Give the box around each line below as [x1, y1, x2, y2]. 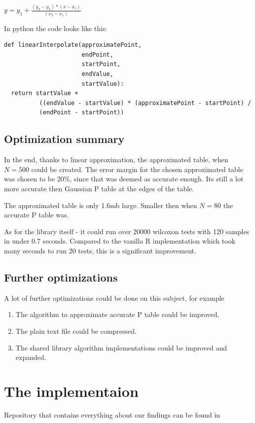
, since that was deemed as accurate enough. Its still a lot [70, 174, 244, 184]
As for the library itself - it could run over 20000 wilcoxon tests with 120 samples [4, 226, 250, 236]
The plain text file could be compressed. [15, 325, 137, 336]
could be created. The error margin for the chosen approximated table [31, 164, 243, 174]
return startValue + [11, 90, 78, 97]
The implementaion [4, 381, 139, 401]
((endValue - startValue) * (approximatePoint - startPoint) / [39, 99, 252, 106]
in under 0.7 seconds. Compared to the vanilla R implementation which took [4, 236, 236, 246]
